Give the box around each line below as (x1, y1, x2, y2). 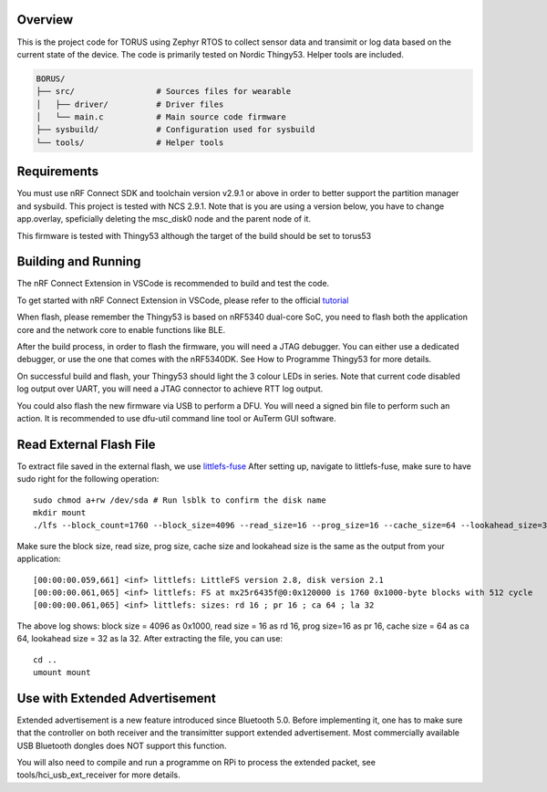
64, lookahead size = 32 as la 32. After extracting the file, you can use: (16, 633, 283, 644)
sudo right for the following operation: (16, 474, 160, 485)
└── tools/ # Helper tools (36, 137, 224, 148)
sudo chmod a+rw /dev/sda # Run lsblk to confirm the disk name (33, 495, 327, 505)
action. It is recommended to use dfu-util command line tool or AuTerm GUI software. (16, 412, 336, 423)
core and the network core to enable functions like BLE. (16, 324, 226, 335)
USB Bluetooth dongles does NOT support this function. (16, 740, 227, 751)
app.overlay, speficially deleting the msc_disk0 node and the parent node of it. (16, 214, 312, 224)
